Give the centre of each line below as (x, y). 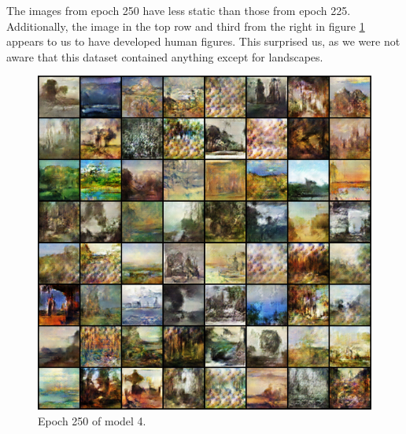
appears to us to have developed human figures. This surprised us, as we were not (203, 41)
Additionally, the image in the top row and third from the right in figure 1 (186, 26)
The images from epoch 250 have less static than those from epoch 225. (179, 10)
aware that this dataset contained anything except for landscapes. (165, 56)
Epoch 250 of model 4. (92, 420)
